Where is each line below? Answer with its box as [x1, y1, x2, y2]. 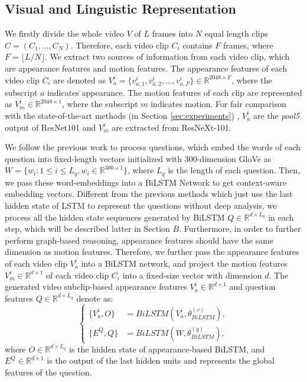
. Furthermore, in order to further [179, 222, 301, 235]
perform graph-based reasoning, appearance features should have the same [5, 234, 274, 246]
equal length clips [204, 27, 268, 40]
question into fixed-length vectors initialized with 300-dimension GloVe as [5, 152, 272, 164]
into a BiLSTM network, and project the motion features [81, 257, 288, 269]
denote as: [76, 292, 113, 304]
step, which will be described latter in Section [5, 222, 170, 235]
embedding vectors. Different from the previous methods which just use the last [5, 187, 293, 200]
